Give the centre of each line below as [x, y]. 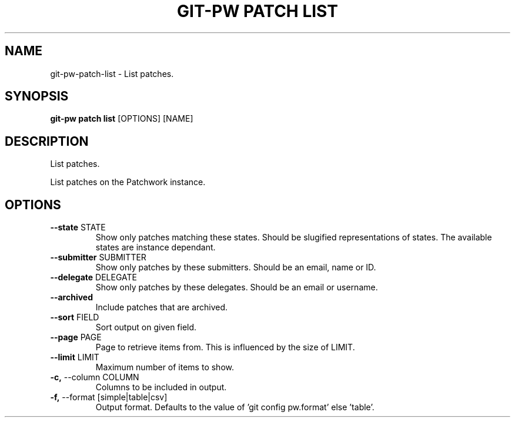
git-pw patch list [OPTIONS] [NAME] [122, 119]
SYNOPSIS [37, 96]
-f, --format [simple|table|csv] [109, 397]
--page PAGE [76, 337]
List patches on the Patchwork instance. [128, 182]
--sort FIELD [75, 317]
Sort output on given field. [146, 327]
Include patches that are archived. [162, 307]
